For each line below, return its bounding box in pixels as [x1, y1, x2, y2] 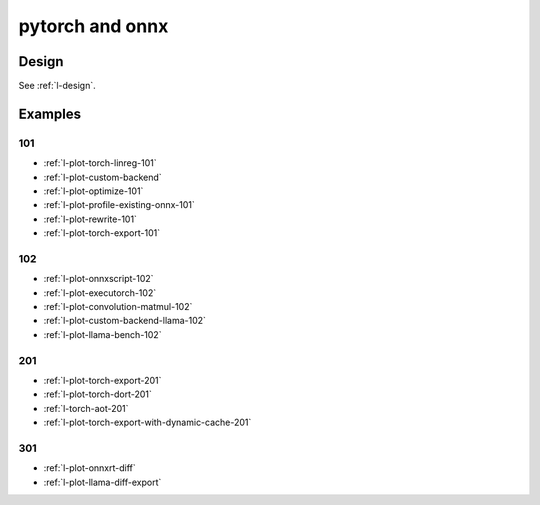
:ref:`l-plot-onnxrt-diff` [43, 462, 137, 474]
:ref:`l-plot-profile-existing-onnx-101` [43, 199, 195, 211]
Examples [18, 105, 82, 122]
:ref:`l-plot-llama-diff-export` [43, 476, 162, 488]
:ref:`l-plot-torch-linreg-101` [43, 157, 157, 169]
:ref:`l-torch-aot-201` [43, 402, 129, 414]
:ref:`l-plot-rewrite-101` [43, 213, 137, 225]
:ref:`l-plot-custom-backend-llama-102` [43, 315, 207, 327]
